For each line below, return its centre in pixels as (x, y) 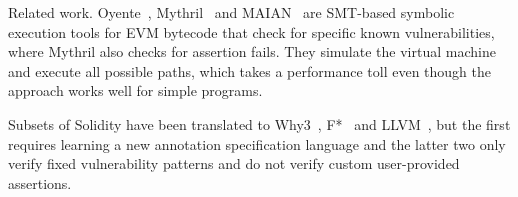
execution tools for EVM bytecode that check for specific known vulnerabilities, (251, 31)
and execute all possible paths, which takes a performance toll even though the (249, 70)
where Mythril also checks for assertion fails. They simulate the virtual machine (252, 51)
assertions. (40, 182)
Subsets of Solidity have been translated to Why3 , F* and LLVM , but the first (259, 123)
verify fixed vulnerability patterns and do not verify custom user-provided (234, 163)
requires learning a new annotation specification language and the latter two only (257, 143)
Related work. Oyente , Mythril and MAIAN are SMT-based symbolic (231, 12)
